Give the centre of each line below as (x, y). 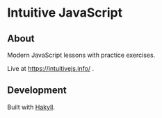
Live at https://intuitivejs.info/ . (51, 68)
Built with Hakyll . (31, 107)
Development (37, 91)
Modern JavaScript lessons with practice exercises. (81, 55)
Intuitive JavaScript (65, 13)
